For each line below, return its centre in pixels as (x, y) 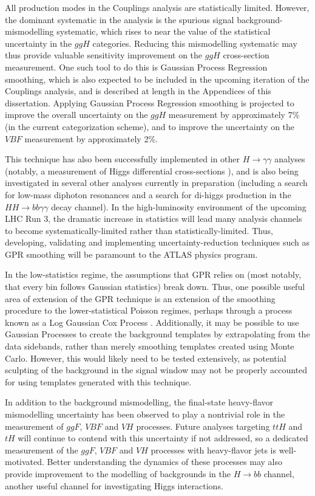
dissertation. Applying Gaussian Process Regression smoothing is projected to (150, 102)
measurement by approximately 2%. (91, 138)
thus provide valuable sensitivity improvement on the (104, 55)
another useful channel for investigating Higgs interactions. (114, 485)
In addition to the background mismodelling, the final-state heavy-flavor (139, 402)
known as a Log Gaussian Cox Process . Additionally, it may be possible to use (152, 322)
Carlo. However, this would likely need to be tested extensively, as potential (146, 358)
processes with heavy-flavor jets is (214, 449)
